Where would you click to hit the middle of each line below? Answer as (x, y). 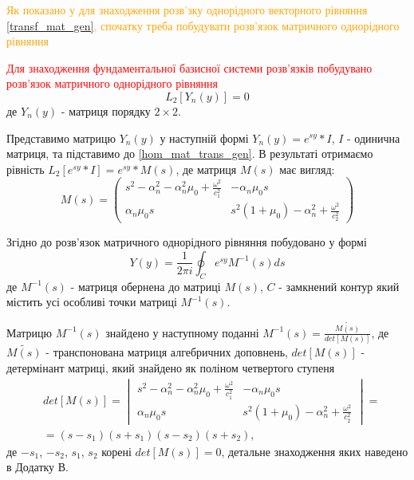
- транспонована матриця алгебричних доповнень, (167, 352)
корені (116, 451)
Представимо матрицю (61, 138)
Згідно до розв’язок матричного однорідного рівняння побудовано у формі (187, 242)
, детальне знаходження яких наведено (315, 451)
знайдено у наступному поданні (182, 332)
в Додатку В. (38, 467)
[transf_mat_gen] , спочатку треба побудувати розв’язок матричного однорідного (203, 25)
